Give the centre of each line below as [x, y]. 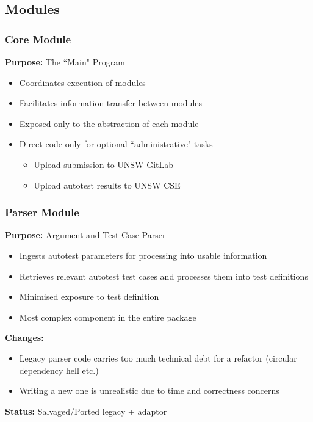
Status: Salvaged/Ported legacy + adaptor [86, 411]
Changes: [24, 337]
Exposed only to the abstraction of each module [109, 123]
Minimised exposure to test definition [89, 296]
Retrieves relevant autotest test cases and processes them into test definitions [164, 276]
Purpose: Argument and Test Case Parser [85, 235]
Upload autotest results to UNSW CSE [107, 185]
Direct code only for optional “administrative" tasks [116, 144]
